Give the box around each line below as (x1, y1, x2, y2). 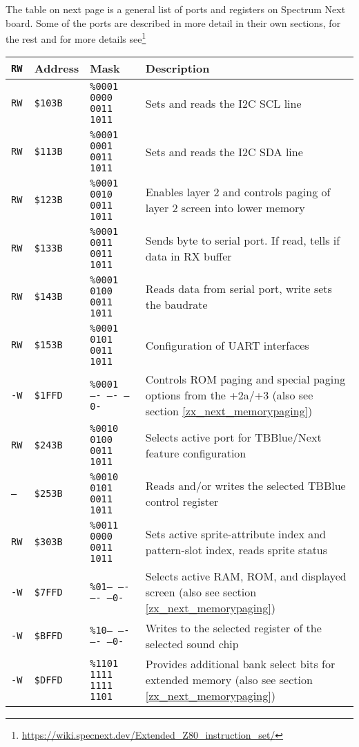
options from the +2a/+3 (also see (145, 387, 313, 404)
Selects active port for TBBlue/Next (145, 429, 322, 446)
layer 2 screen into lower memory (145, 200, 305, 216)
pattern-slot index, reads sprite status (145, 542, 328, 558)
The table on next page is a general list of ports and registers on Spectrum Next (6, 2, 346, 16)
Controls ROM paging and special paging (145, 371, 346, 388)
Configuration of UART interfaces (145, 337, 309, 353)
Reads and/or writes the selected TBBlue (145, 477, 346, 494)
